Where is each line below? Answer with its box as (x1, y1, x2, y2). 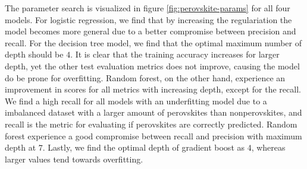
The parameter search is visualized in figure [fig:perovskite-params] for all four (5, 2, 290, 14)
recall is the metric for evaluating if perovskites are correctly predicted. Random (5, 117, 297, 130)
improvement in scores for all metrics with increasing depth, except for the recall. (5, 83, 301, 95)
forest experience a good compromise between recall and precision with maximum (5, 129, 302, 142)
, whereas (251, 141, 286, 154)
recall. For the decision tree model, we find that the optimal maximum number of (5, 36, 302, 49)
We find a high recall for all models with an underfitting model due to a (5, 94, 267, 107)
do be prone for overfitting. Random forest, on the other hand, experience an (5, 71, 286, 84)
